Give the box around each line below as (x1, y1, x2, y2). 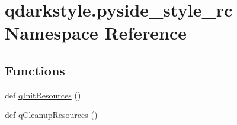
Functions (5, 61, 65, 79)
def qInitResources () (5, 88, 81, 101)
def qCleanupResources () (5, 108, 98, 121)
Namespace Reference (5, 21, 187, 45)
